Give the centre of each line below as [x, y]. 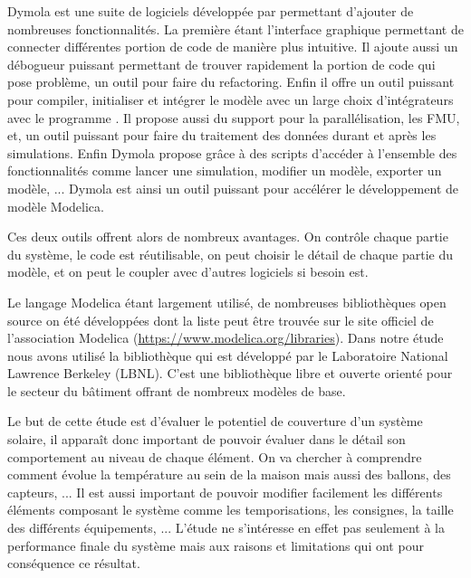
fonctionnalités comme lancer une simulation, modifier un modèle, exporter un [225, 171]
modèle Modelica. [56, 206]
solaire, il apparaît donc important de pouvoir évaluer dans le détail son [207, 439]
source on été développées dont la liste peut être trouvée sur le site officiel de [221, 320]
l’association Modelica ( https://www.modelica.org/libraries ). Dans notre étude [226, 338]
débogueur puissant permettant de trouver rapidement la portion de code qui [221, 64]
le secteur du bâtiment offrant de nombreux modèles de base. [177, 390]
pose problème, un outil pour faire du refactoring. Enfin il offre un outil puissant [231, 82]
